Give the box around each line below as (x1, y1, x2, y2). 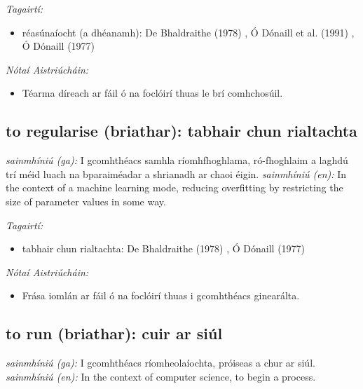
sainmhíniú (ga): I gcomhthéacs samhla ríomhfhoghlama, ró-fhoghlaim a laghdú (6, 153, 348, 168)
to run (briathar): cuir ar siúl (6, 322, 223, 344)
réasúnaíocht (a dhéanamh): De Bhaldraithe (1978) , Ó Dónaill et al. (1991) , (22, 25, 355, 39)
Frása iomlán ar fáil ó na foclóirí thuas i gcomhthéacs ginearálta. (22, 288, 300, 303)
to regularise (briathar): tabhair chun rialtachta (6, 120, 357, 142)
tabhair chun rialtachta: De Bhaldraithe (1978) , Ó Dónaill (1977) (22, 241, 306, 256)
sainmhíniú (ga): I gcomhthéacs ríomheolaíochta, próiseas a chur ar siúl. (6, 355, 315, 370)
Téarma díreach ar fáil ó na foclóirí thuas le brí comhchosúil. (22, 86, 283, 100)
